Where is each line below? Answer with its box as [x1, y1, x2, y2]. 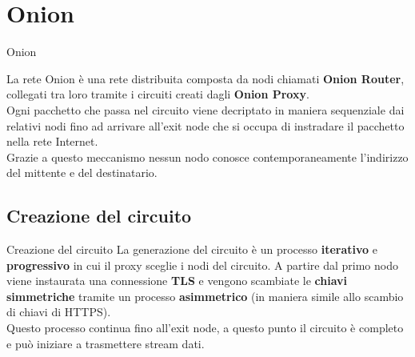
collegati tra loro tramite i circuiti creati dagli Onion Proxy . [6, 86, 309, 102]
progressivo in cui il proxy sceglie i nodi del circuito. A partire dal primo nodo [6, 256, 398, 273]
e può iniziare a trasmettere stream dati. [6, 335, 205, 351]
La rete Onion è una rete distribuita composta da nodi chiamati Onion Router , [6, 70, 405, 86]
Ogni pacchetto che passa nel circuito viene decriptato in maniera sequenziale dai [6, 101, 405, 118]
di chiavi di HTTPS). [6, 303, 111, 320]
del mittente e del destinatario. [6, 164, 158, 181]
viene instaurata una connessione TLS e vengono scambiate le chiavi [6, 272, 348, 289]
